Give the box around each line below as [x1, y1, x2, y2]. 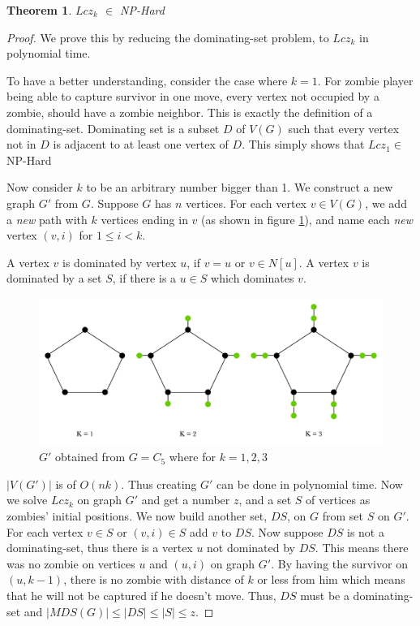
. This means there [315, 539, 409, 556]
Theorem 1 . [6, 2, 72, 18]
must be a [300, 587, 349, 604]
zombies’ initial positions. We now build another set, [6, 507, 268, 525]
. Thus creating [121, 475, 197, 492]
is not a [346, 523, 384, 540]
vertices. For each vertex [186, 194, 306, 211]
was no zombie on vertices [6, 555, 135, 572]
